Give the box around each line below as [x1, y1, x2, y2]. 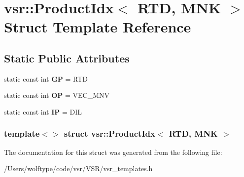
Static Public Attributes [4, 50, 130, 65]
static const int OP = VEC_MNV [4, 90, 110, 100]
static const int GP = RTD [4, 73, 88, 84]
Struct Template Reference [4, 17, 191, 37]
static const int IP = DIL [4, 106, 82, 117]
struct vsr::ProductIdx [64, 127, 155, 140]
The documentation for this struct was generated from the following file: [4, 147, 222, 157]
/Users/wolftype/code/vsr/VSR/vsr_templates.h [4, 163, 153, 174]
